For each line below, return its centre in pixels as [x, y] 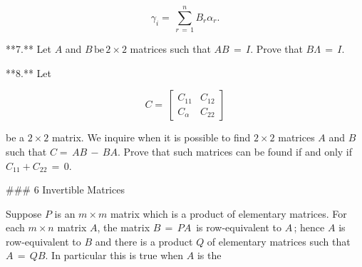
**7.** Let [29, 49]
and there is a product [144, 241]
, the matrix [124, 227]
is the [209, 255]
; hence [309, 227]
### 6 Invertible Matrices [65, 190]
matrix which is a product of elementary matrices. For [228, 213]
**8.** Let [29, 72]
